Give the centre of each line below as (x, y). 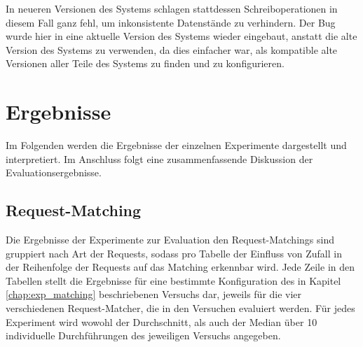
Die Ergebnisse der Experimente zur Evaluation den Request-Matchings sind (170, 240)
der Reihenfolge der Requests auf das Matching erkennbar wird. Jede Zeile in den (180, 267)
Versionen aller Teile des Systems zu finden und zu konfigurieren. (145, 63)
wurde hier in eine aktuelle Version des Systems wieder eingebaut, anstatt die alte (181, 36)
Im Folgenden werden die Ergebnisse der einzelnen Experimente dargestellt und (176, 145)
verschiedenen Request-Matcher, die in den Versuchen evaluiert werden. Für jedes (180, 308)
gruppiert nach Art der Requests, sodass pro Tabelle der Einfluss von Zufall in (174, 253)
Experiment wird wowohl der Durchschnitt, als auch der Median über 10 (162, 321)
